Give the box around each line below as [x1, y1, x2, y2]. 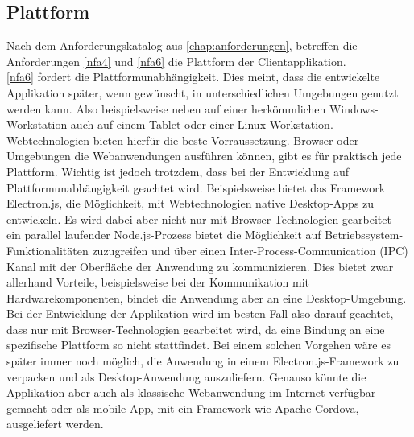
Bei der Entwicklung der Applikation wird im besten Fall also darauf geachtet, [6, 305, 394, 322]
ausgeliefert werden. [6, 415, 104, 432]
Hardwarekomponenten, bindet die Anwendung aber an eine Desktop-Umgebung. [6, 289, 407, 306]
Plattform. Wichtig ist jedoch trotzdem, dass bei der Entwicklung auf [6, 163, 350, 179]
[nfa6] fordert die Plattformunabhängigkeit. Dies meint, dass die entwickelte [6, 68, 380, 85]
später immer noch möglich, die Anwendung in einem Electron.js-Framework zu [6, 352, 400, 369]
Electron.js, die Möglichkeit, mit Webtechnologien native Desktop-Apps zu [6, 195, 375, 212]
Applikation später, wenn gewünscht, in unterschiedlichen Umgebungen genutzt [6, 84, 399, 101]
